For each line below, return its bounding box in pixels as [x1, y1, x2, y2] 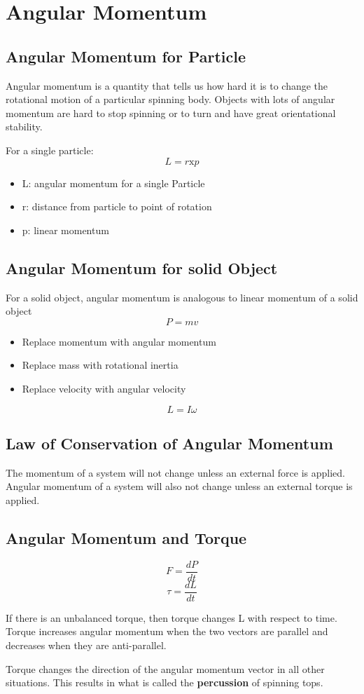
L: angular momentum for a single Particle [22, 175, 205, 190]
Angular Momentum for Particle [6, 45, 246, 67]
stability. [6, 119, 43, 134]
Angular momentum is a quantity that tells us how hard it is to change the [6, 78, 328, 93]
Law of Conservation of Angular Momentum [6, 432, 333, 454]
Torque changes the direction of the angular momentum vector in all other [6, 661, 325, 676]
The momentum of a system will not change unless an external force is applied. [6, 465, 345, 479]
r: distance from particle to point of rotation [22, 199, 212, 214]
